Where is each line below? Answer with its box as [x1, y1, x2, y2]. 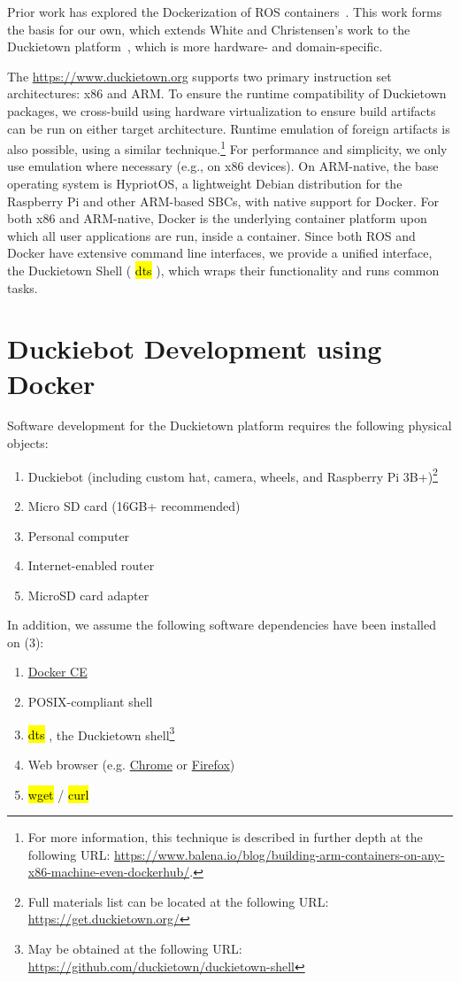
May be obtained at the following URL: [27, 939, 242, 958]
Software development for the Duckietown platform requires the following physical [7, 416, 452, 435]
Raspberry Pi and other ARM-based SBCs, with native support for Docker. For [7, 191, 439, 210]
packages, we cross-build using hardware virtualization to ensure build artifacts [7, 101, 436, 120]
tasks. [7, 278, 38, 297]
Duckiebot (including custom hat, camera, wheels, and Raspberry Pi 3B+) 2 [27, 464, 438, 485]
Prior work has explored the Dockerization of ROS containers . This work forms [7, 3, 442, 20]
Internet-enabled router [27, 556, 155, 575]
